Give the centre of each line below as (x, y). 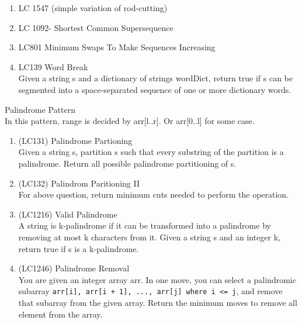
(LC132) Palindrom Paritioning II (79, 183)
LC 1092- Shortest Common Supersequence (96, 27)
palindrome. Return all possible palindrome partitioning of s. (127, 163)
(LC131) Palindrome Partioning (75, 140)
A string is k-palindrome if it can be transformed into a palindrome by (145, 225)
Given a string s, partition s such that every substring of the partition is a (151, 152)
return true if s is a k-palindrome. (79, 248)
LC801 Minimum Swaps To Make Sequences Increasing (117, 47)
